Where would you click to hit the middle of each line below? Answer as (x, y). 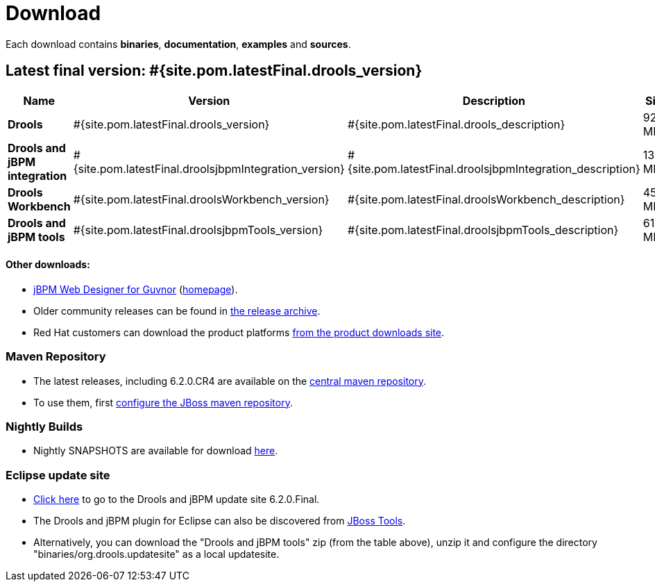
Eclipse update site (58, 475)
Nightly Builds (44, 426)
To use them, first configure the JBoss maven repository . (163, 402)
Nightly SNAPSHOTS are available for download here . (156, 451)
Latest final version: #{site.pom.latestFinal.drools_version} (214, 71)
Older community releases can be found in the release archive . (177, 311)
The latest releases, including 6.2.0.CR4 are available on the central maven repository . (230, 381)
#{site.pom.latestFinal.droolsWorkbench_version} (201, 199)
